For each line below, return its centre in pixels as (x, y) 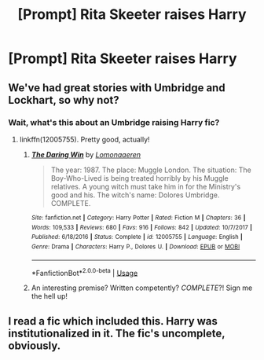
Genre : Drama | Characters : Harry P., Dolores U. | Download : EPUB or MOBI (136, 246)
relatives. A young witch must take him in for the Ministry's (146, 186)
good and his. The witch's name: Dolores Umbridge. (135, 195)
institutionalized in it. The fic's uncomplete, (117, 333)
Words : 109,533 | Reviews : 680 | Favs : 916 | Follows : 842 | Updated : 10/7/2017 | (142, 227)
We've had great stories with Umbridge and (117, 88)
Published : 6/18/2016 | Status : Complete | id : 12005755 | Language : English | (137, 237)
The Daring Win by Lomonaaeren (86, 154)
